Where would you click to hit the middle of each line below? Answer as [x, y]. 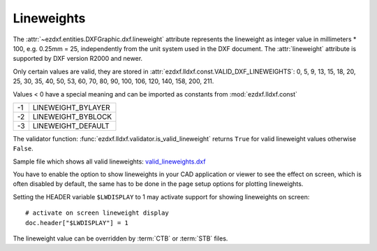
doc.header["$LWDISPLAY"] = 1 [77, 223]
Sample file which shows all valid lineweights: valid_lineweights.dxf [109, 162]
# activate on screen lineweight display [97, 213]
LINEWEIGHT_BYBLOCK [72, 117]
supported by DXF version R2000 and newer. [78, 59]
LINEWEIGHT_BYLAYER [72, 107]
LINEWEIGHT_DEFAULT [71, 126]
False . [23, 149]
